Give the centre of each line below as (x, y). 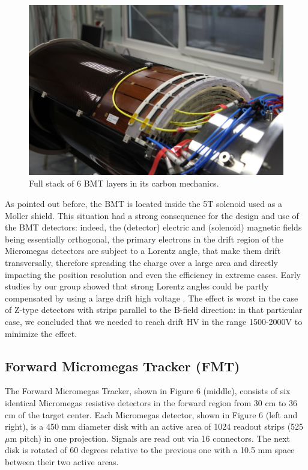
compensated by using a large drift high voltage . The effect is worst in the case (152, 298)
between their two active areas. (62, 461)
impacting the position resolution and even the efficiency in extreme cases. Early (153, 274)
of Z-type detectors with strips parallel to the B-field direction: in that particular (154, 310)
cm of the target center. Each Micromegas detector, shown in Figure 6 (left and (151, 414)
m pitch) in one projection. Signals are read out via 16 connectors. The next (150, 438)
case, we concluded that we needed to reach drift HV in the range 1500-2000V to (154, 321)
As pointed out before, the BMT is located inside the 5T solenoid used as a (143, 203)
